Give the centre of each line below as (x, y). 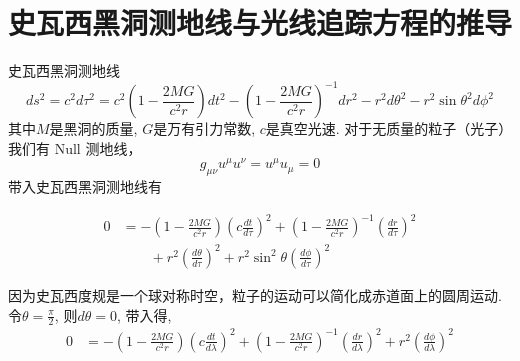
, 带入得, (144, 314)
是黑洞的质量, (93, 128)
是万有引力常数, (204, 128)
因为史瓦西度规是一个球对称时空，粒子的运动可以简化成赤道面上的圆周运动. (255, 294)
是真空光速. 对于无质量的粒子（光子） (385, 128)
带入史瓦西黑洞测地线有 (85, 186)
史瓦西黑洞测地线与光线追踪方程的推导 (260, 22)
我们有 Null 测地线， (75, 147)
